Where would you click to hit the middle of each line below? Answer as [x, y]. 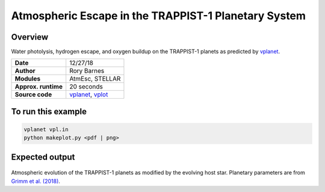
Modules [28, 79]
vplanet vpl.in [46, 130]
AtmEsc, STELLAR [95, 79]
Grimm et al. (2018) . [36, 181]
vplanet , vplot [89, 94]
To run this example [49, 111]
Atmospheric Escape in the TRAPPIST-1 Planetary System [159, 16]
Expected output [43, 157]
